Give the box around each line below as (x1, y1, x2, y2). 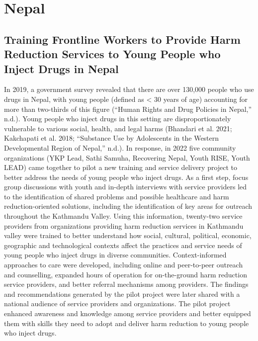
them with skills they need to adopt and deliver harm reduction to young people (4, 318, 249, 328)
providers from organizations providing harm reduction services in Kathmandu (4, 220, 244, 231)
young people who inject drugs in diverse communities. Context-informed (4, 250, 227, 260)
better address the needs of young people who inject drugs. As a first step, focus (4, 171, 249, 182)
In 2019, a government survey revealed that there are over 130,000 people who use (4, 84, 254, 94)
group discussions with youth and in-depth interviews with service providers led (4, 181, 247, 192)
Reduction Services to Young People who (4, 46, 221, 62)
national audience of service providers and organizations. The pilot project (4, 298, 231, 309)
